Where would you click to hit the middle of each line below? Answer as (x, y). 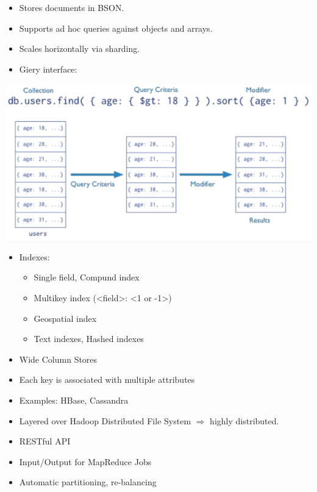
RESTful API (45, 441)
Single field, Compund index (87, 277)
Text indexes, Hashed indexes (89, 339)
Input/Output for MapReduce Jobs (85, 461)
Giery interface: (48, 69)
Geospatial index (65, 318)
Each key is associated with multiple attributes (107, 380)
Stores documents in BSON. (72, 7)
